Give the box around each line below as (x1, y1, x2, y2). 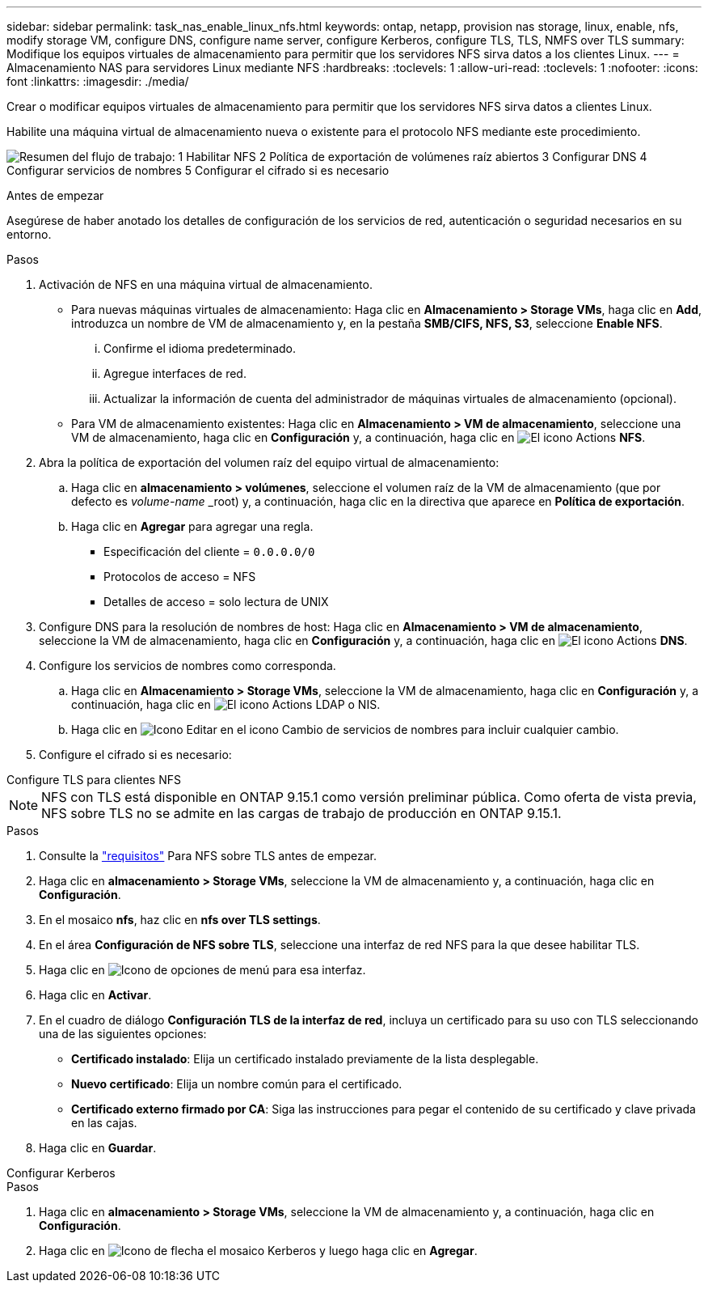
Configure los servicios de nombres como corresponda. (39, 659, 336, 672)
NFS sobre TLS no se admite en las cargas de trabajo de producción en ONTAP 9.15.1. (41, 805, 562, 821)
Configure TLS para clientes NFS (6, 773, 181, 787)
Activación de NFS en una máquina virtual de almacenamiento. (39, 278, 373, 291)
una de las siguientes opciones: (39, 1027, 207, 1041)
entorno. (6, 227, 52, 241)
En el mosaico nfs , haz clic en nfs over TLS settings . (39, 913, 321, 926)
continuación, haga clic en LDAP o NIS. (71, 698, 381, 711)
